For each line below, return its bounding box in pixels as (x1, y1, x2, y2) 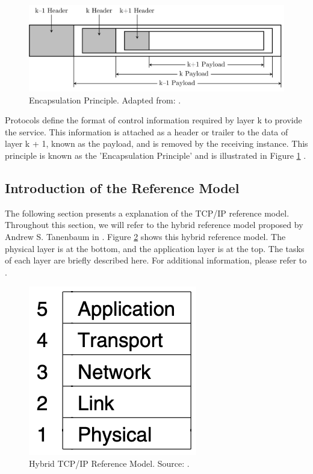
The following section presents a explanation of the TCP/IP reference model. (5, 206, 290, 219)
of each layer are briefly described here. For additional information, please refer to (5, 254, 307, 266)
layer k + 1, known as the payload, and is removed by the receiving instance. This (5, 137, 308, 150)
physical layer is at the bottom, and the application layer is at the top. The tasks (5, 242, 305, 254)
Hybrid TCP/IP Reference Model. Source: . (29, 457, 190, 470)
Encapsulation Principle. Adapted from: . (29, 93, 181, 106)
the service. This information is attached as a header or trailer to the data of (5, 125, 288, 138)
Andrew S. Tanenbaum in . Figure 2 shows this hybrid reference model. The (5, 230, 286, 243)
